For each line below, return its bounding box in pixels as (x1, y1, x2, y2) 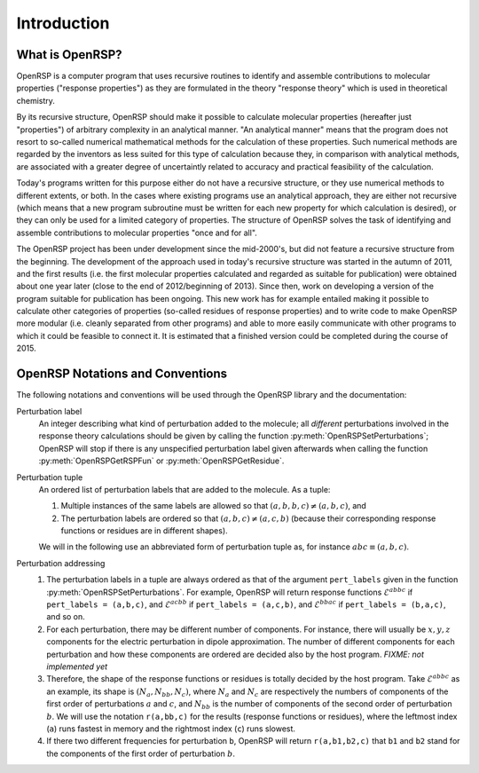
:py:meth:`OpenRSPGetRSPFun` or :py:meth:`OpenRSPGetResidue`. (38, 455, 285, 466)
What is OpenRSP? (16, 47, 123, 62)
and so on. (46, 611, 86, 622)
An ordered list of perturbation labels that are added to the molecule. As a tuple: (38, 484, 331, 494)
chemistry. (16, 95, 55, 106)
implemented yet (46, 661, 108, 672)
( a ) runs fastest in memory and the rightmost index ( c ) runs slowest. (46, 723, 296, 734)
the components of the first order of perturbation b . (46, 748, 235, 759)
